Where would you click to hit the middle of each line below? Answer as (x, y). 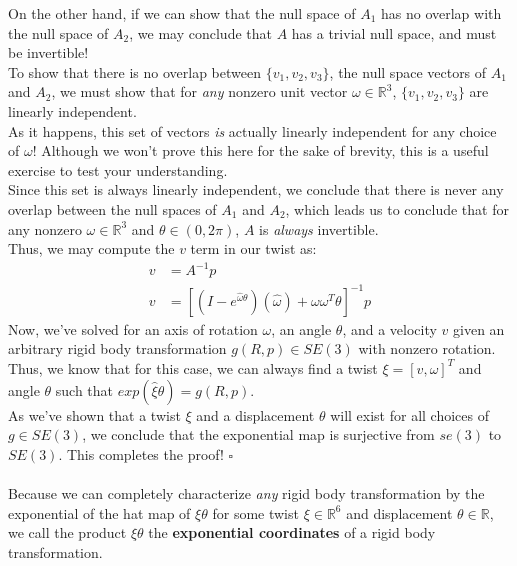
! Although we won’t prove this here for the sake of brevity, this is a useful (260, 150)
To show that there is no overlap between (134, 71)
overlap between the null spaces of (112, 208)
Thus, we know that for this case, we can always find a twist (193, 367)
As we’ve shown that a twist (94, 414)
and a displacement (255, 414)
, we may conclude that (200, 32)
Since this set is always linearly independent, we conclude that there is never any (256, 189)
